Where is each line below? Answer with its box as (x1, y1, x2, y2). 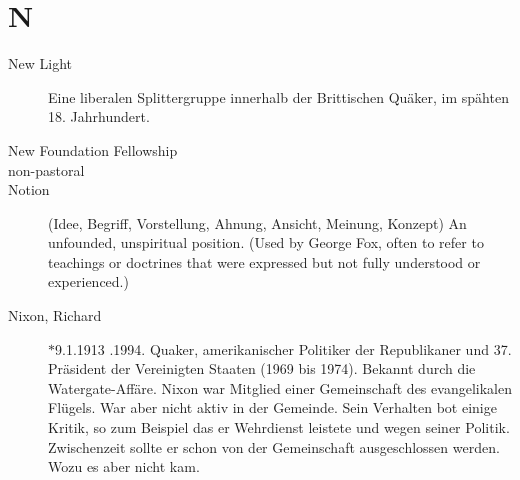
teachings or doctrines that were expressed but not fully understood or (48, 251, 481, 272)
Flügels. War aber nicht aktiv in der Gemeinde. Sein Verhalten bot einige (48, 397, 497, 418)
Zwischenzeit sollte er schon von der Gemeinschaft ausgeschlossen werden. (48, 436, 500, 457)
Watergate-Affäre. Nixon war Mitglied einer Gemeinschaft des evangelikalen (48, 377, 512, 398)
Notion (8, 179, 50, 200)
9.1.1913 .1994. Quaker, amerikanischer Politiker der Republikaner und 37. (55, 338, 512, 359)
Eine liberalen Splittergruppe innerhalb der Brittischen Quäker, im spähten (48, 86, 509, 107)
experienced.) (48, 271, 129, 292)
